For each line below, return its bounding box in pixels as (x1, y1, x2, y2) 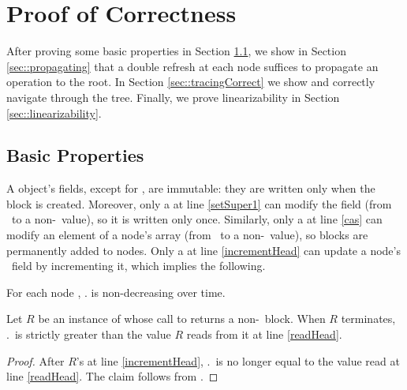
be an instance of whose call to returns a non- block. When (38, 310, 326, 327)
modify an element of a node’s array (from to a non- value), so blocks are (6, 227, 368, 243)
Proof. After (6, 352, 65, 369)
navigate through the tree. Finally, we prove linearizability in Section (6, 88, 340, 105)
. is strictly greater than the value (6, 326, 171, 343)
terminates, (341, 310, 396, 327)
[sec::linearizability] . (6, 104, 102, 121)
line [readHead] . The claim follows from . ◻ (6, 368, 218, 384)
